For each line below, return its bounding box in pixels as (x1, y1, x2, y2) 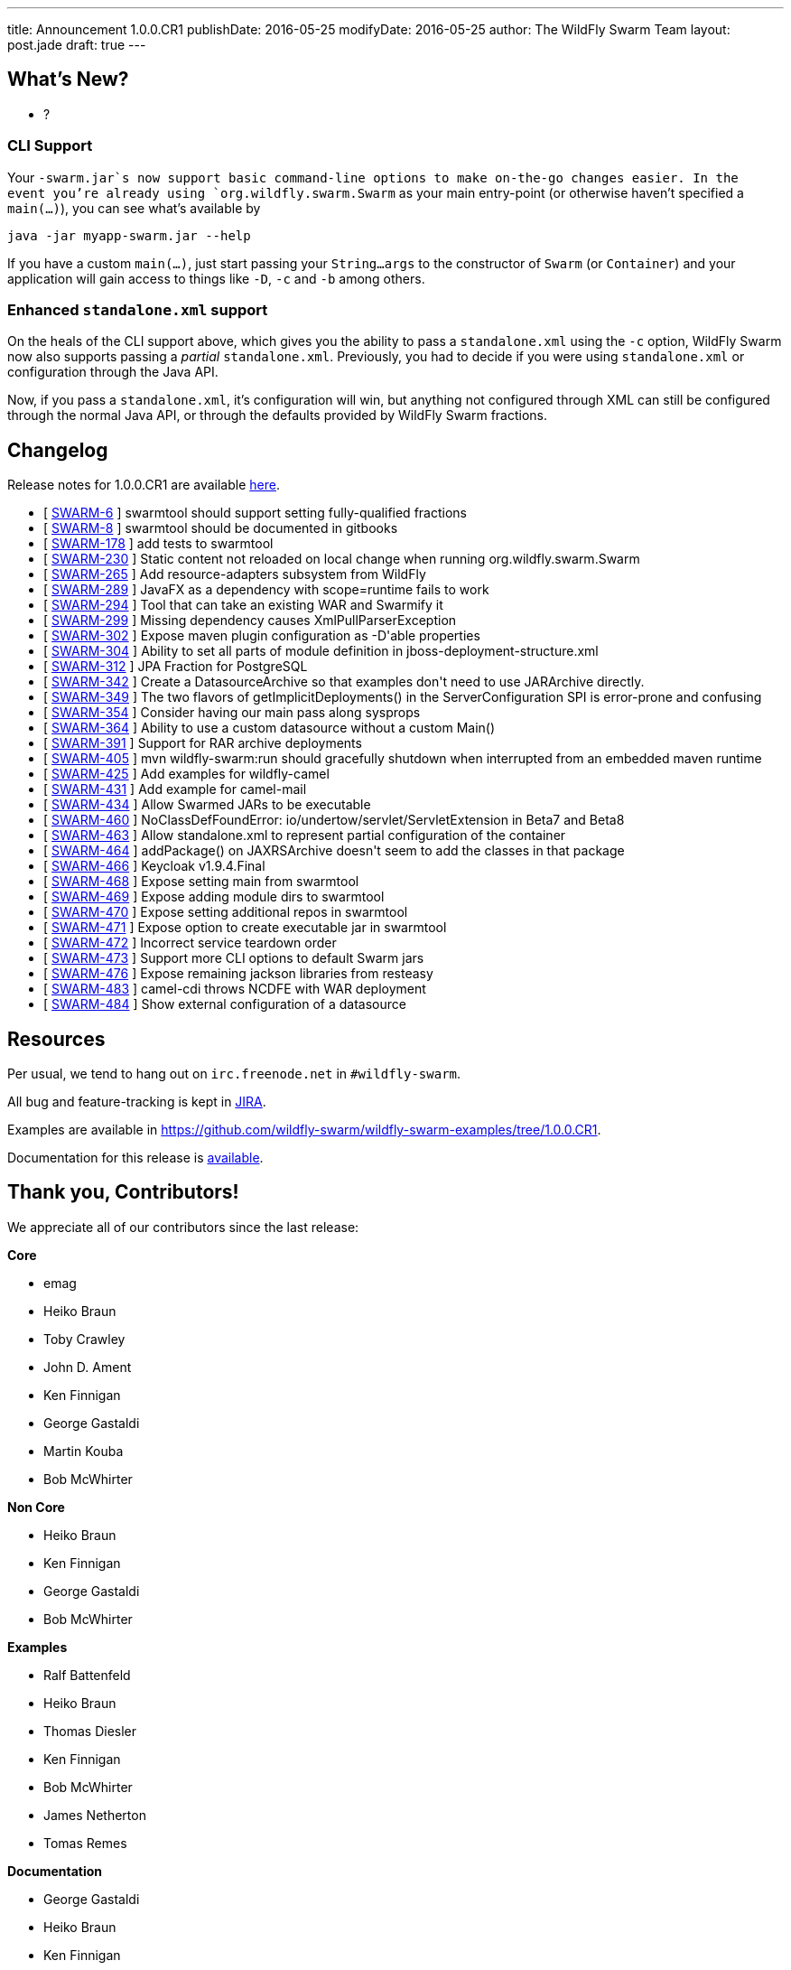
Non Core (7, 1499, 65, 1515)
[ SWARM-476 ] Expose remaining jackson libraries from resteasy (43, 966, 433, 982)
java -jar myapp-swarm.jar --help (7, 228, 251, 243)
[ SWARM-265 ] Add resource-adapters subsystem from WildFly (43, 566, 426, 583)
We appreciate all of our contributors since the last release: (7, 1218, 359, 1235)
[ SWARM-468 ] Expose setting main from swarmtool (43, 873, 359, 890)
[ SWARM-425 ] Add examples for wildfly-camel (43, 766, 330, 782)
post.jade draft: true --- (7, 37, 146, 52)
